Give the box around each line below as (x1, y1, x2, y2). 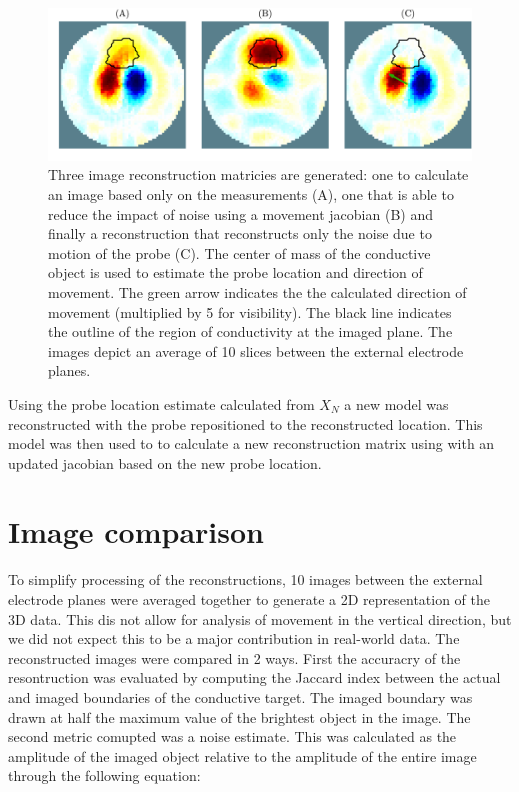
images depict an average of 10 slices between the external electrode (48, 340, 464, 361)
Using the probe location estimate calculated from (8, 393, 315, 414)
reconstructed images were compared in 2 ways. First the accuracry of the (8, 647, 461, 668)
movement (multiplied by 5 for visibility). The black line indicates (48, 301, 452, 322)
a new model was (344, 393, 449, 414)
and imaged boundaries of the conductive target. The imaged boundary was (8, 686, 473, 707)
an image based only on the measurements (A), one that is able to (48, 183, 454, 204)
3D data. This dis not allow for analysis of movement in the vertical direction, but (8, 608, 512, 629)
